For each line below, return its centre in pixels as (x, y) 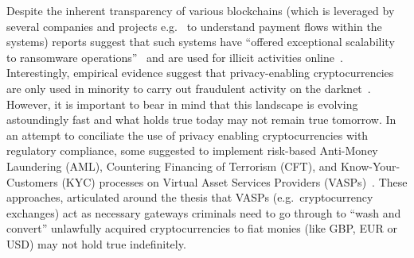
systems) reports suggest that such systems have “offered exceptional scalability (201, 42)
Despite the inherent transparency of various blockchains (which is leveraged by (201, 10)
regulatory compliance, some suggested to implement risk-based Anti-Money (192, 150)
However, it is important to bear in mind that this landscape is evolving (182, 104)
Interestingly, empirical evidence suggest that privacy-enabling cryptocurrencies (200, 73)
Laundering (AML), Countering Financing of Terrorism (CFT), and (172, 166)
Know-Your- (370, 166)
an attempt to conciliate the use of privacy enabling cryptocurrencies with (187, 135)
